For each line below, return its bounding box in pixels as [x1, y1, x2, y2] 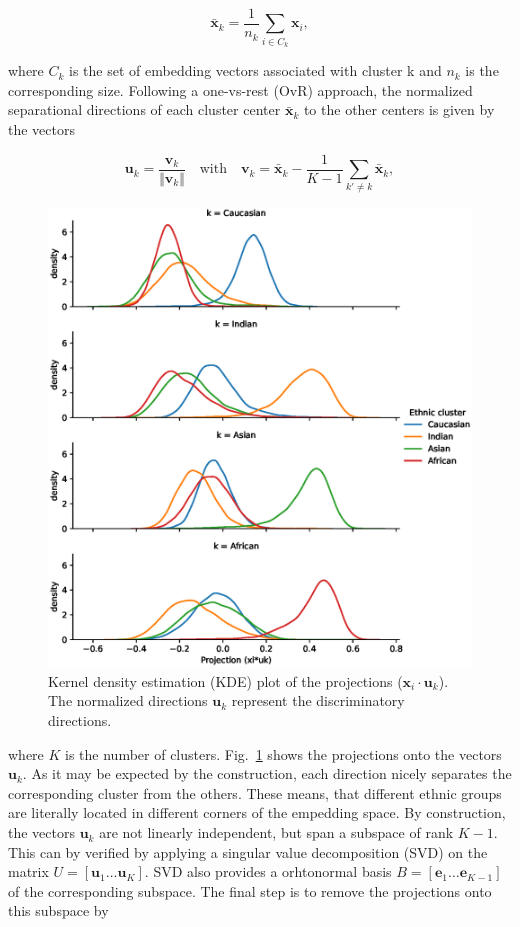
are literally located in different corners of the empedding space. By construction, [8, 802, 506, 823]
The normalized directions [48, 690, 208, 711]
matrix [8, 861, 49, 882]
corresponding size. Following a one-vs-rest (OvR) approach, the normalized [8, 79, 473, 100]
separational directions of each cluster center [8, 99, 281, 120]
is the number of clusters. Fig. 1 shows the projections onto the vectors [65, 743, 502, 764]
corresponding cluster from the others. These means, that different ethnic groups [8, 782, 502, 803]
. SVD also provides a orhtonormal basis [144, 861, 392, 882]
